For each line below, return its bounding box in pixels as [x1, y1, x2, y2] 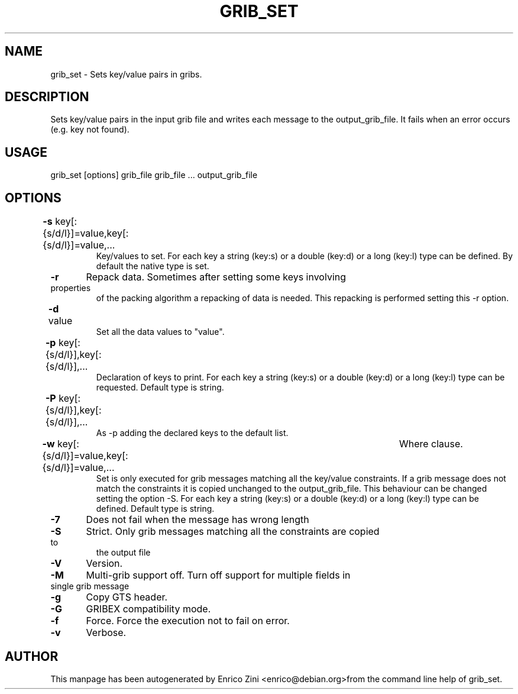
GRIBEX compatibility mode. [86, 603, 211, 615]
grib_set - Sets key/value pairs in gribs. [50, 69, 202, 79]
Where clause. [399, 438, 463, 450]
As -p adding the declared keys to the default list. [96, 428, 289, 438]
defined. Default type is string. [96, 503, 215, 514]
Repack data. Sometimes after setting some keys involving [86, 271, 347, 283]
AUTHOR [5, 648, 59, 664]
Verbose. [86, 627, 127, 639]
